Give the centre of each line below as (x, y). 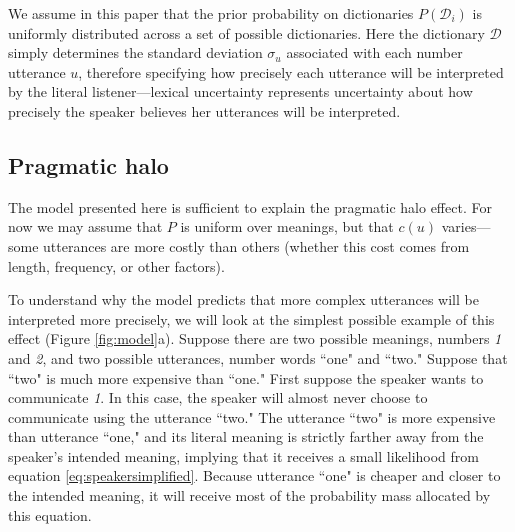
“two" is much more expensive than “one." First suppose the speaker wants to (246, 377)
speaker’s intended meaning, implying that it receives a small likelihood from (243, 455)
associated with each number (374, 52)
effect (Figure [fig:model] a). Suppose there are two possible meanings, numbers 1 (255, 338)
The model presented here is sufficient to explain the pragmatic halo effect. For (250, 206)
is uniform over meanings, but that (287, 226)
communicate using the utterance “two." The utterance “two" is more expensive (252, 416)
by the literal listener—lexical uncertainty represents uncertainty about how (240, 91)
